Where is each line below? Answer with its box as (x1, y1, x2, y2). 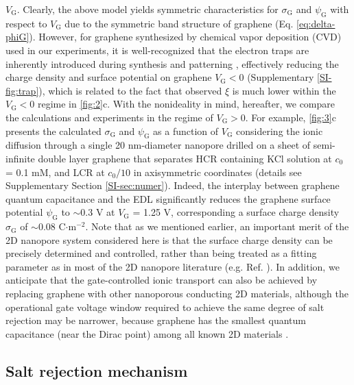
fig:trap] (5, 83, 39, 97)
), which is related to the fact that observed (38, 83, 222, 97)
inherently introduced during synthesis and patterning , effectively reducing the (5, 56, 339, 71)
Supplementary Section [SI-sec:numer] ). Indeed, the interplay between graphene (5, 178, 340, 192)
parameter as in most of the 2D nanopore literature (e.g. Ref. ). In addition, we (5, 259, 340, 273)
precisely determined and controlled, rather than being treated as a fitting (5, 246, 317, 260)
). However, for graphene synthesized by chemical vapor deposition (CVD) (29, 29, 342, 44)
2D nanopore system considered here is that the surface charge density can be (5, 232, 333, 247)
